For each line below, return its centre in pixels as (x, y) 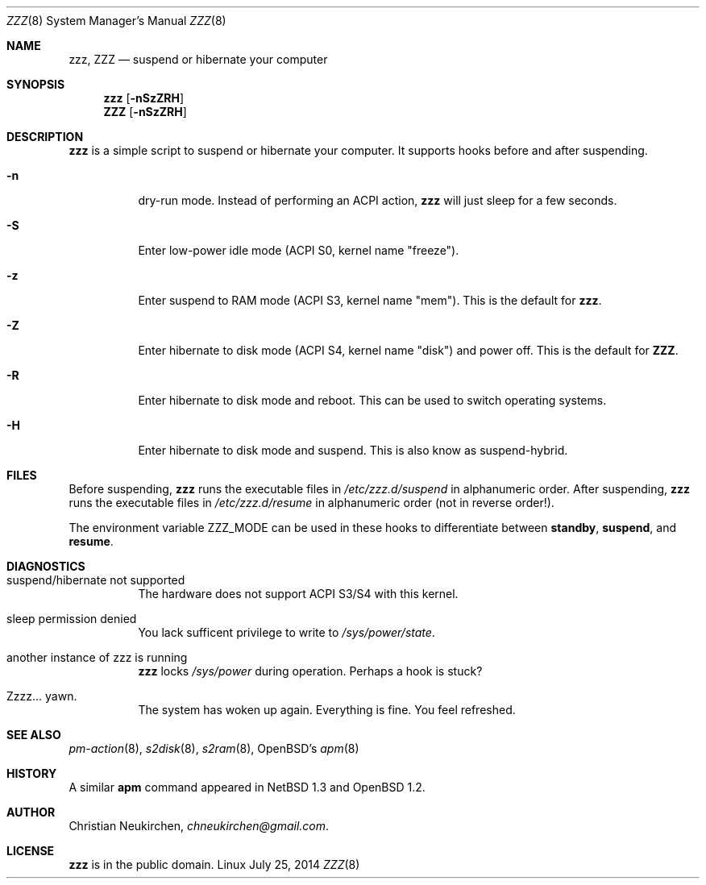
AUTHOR (31, 812)
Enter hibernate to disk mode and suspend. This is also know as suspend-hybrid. (353, 450)
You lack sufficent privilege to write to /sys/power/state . (287, 632)
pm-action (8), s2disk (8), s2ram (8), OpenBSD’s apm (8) (214, 748)
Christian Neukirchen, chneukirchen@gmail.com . (199, 826)
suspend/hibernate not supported (96, 580)
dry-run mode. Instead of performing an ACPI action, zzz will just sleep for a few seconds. (378, 200)
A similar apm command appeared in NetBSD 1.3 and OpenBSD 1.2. (247, 787)
